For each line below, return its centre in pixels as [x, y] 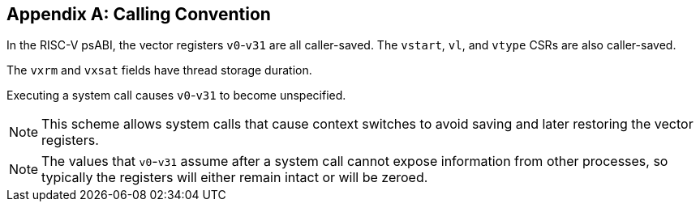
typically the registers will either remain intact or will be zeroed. [235, 178]
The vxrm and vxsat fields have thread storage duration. [159, 70]
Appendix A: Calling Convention [139, 14]
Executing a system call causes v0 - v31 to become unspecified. [176, 96]
